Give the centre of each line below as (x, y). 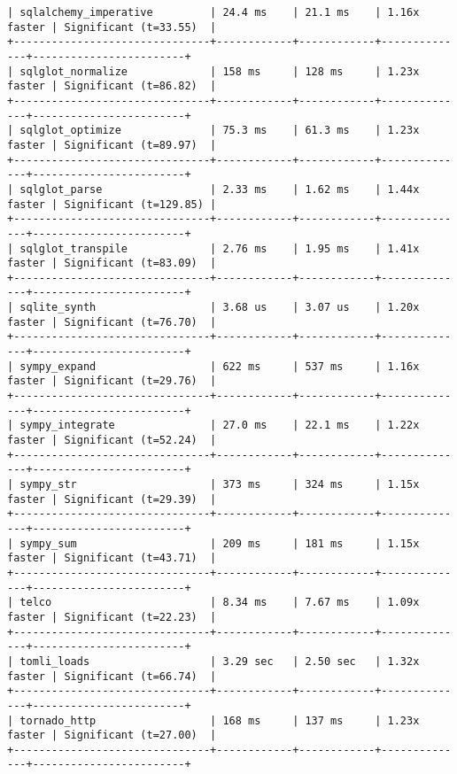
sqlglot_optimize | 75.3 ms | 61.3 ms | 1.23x (220, 131)
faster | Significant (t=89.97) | (112, 145)
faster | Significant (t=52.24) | (112, 441)
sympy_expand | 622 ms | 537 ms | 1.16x (220, 366)
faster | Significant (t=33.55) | (112, 27)
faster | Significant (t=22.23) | (112, 617)
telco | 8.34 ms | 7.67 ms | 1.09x (220, 603)
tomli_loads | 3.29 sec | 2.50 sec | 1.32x (220, 661)
